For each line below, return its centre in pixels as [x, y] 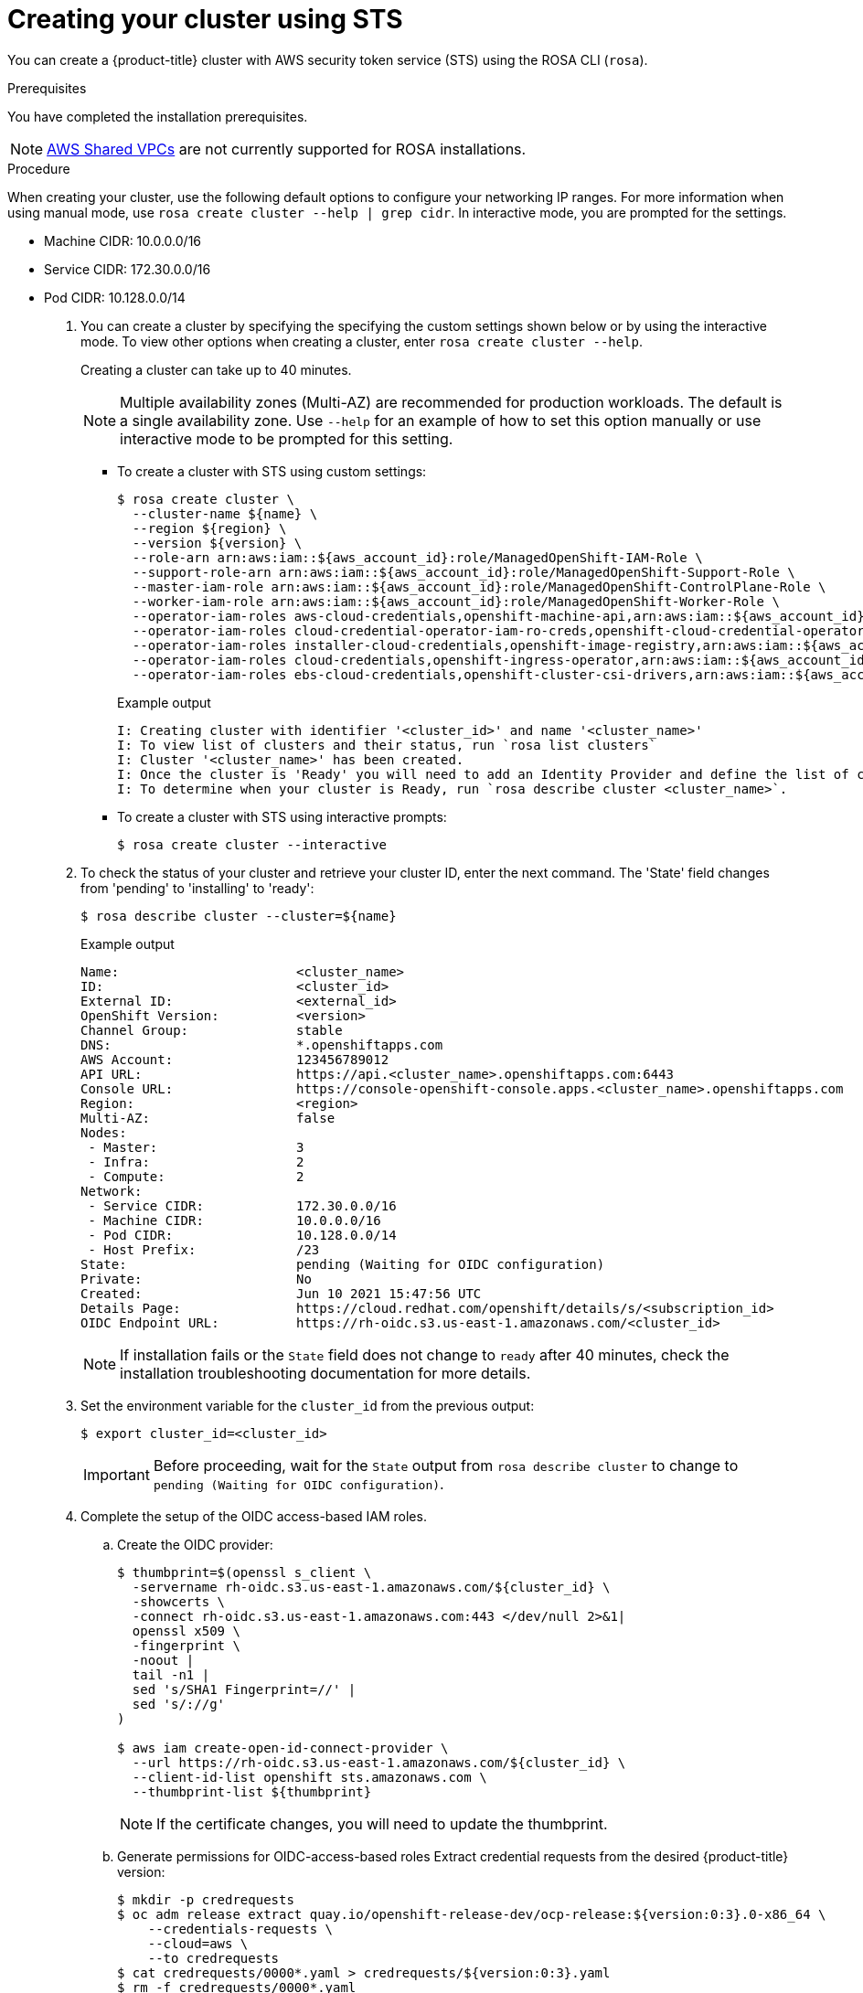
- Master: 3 [196, 1147]
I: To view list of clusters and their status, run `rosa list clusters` [387, 745]
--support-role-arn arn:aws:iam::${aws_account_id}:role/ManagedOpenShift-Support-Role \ [463, 572]
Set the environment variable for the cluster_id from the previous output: [308, 1405]
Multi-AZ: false [208, 1118]
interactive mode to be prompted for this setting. [287, 438]
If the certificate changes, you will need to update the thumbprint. [382, 1823]
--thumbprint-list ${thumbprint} [252, 1791]
